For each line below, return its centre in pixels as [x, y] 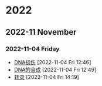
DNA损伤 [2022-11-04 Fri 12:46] [52, 62]
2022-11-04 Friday [33, 49]
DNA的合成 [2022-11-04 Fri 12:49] [55, 70]
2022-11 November [41, 32]
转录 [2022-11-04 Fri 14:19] [47, 77]
